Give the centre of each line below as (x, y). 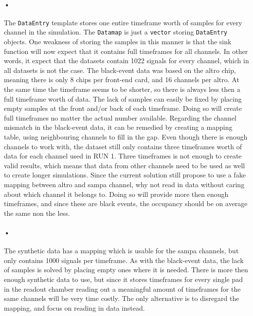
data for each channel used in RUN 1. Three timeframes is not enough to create (123, 156)
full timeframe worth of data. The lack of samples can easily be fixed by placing (123, 98)
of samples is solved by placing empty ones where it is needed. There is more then (126, 270)
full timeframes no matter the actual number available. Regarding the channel (120, 117)
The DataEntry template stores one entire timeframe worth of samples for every (123, 22)
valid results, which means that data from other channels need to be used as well (125, 165)
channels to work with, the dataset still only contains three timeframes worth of (123, 146)
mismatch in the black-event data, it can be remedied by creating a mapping (118, 127)
